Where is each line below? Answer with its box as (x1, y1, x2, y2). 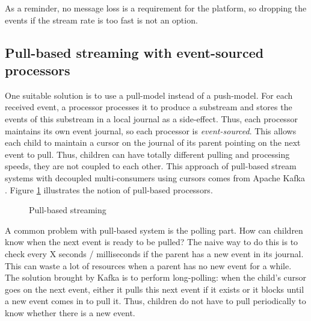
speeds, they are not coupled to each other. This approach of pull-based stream (5, 160, 297, 172)
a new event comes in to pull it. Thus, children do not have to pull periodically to (5, 295, 306, 307)
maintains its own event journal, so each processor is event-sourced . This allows (5, 124, 297, 137)
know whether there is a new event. (5, 306, 135, 319)
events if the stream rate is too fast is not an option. (5, 13, 198, 26)
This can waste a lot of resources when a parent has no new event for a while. (5, 259, 292, 272)
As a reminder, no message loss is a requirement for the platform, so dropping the (5, 2, 307, 14)
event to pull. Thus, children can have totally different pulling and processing (5, 148, 290, 160)
